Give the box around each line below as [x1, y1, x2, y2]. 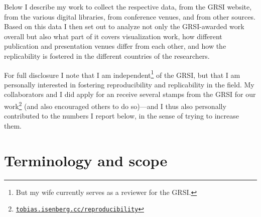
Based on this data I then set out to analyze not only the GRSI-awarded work [4, 21, 244, 32]
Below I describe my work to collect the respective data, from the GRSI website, [4, 2, 252, 12]
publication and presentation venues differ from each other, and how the [4, 41, 226, 51]
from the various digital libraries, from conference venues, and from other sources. [4, 11, 255, 22]
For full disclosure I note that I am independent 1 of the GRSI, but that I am [4, 68, 240, 80]
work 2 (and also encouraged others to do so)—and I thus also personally [4, 99, 226, 111]
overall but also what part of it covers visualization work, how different [4, 31, 222, 41]
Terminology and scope [4, 150, 168, 170]
